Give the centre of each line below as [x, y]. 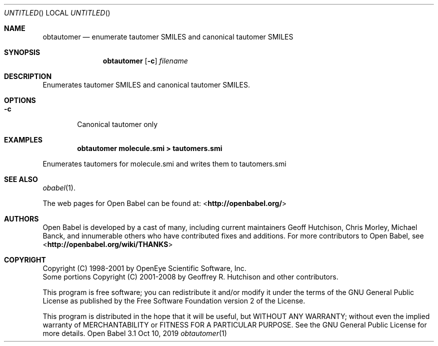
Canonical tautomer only [117, 124]
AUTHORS [21, 219]
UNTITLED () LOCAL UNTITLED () [57, 13]
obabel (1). [59, 188]
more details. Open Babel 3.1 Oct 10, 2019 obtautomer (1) [135, 333]
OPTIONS [20, 100]
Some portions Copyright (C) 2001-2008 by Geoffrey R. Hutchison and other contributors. [190, 277]
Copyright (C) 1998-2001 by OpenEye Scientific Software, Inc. [144, 268]
